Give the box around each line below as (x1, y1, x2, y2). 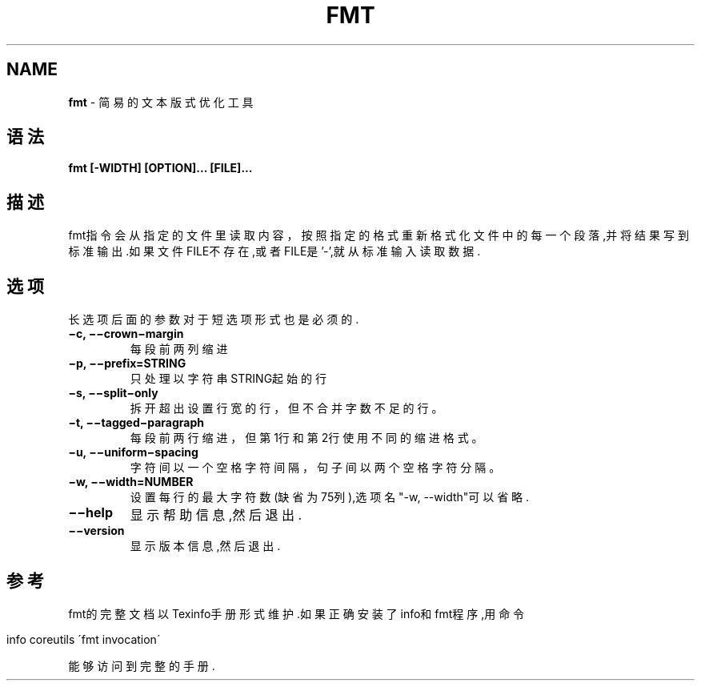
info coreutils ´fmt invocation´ (6, 632, 161, 646)
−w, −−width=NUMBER (68, 475, 194, 489)
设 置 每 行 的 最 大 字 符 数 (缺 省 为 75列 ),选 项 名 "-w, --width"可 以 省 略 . (130, 490, 530, 504)
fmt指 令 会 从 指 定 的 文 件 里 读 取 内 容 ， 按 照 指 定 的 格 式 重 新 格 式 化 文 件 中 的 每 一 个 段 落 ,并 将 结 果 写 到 (68, 228, 689, 243)
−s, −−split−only (68, 386, 158, 400)
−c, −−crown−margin (68, 327, 184, 341)
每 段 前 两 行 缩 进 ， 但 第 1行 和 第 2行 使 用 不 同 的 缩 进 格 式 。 (130, 431, 483, 445)
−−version (68, 524, 125, 538)
